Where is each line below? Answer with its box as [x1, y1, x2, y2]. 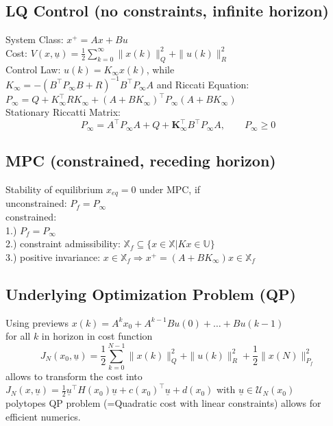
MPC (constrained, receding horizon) [5, 150, 276, 171]
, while [146, 62, 175, 76]
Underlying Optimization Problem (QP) [5, 283, 296, 304]
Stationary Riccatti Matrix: [5, 105, 121, 119]
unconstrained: [5, 196, 67, 210]
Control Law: [5, 62, 61, 76]
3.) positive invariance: [5, 249, 101, 264]
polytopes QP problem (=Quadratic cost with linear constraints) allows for [5, 396, 321, 410]
